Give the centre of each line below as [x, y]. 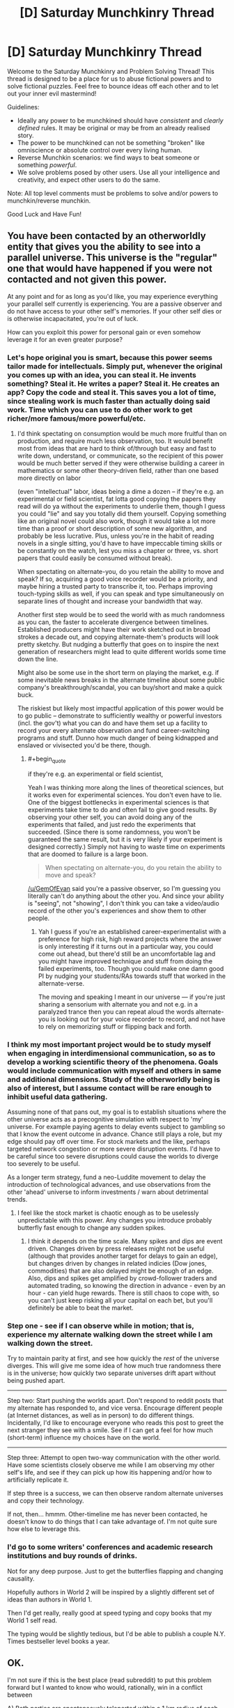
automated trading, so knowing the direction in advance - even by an [127, 1286]
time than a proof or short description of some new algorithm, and [112, 529]
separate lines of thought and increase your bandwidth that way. [110, 601]
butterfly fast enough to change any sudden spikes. [91, 1228]
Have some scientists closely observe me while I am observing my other [111, 1465]
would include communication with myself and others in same [114, 1071]
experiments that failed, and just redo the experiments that [112, 824]
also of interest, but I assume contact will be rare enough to [110, 1088]
